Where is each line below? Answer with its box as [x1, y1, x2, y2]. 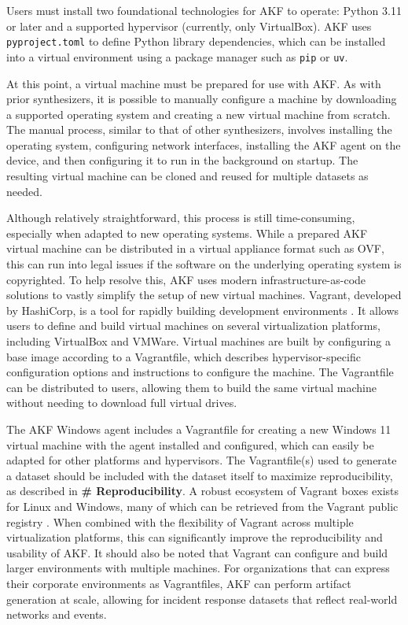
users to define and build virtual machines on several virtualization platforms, [6, 317, 380, 334]
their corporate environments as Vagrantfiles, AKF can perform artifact [6, 575, 351, 591]
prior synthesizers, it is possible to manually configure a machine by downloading [6, 91, 397, 107]
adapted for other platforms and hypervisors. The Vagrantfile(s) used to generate [6, 452, 397, 468]
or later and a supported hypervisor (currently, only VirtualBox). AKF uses [6, 17, 372, 34]
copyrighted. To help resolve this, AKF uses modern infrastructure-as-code [6, 271, 366, 287]
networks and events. [6, 606, 107, 623]
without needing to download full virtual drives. [6, 394, 237, 411]
